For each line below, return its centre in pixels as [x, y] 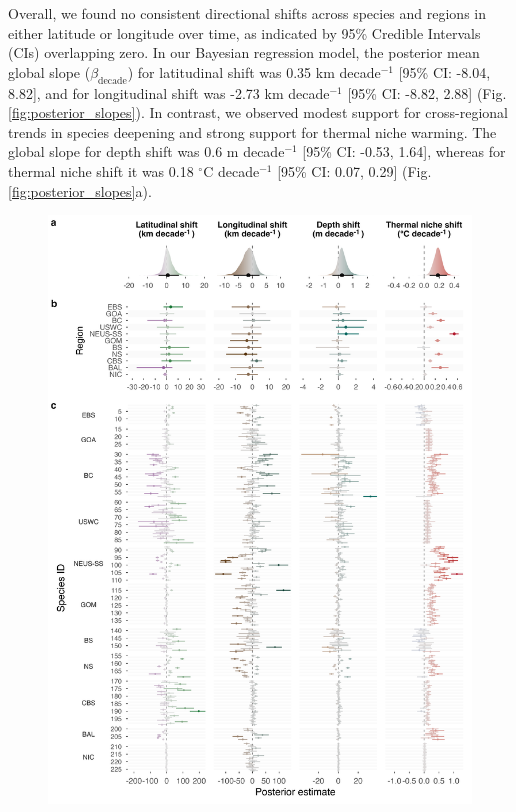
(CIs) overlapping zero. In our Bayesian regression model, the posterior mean [244, 52]
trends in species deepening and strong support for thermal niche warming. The [252, 131]
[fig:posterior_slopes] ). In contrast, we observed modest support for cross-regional [258, 112]
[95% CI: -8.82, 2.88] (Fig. [427, 92]
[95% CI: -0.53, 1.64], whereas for [404, 151]
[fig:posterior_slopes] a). [80, 190]
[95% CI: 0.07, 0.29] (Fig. [354, 170]
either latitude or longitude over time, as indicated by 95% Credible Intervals [244, 32]
